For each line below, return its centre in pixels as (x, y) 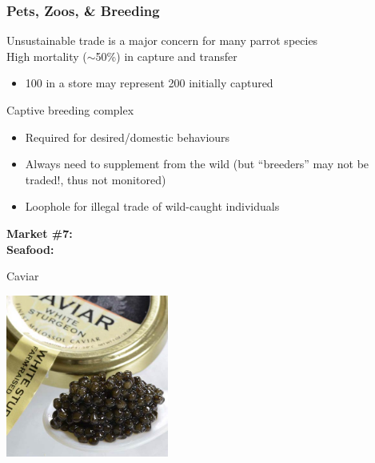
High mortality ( (47, 56)
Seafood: (30, 249)
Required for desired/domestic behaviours (128, 137)
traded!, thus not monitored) (96, 179)
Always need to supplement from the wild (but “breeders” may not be (197, 164)
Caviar (23, 276)
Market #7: (40, 233)
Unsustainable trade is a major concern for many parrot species (162, 40)
